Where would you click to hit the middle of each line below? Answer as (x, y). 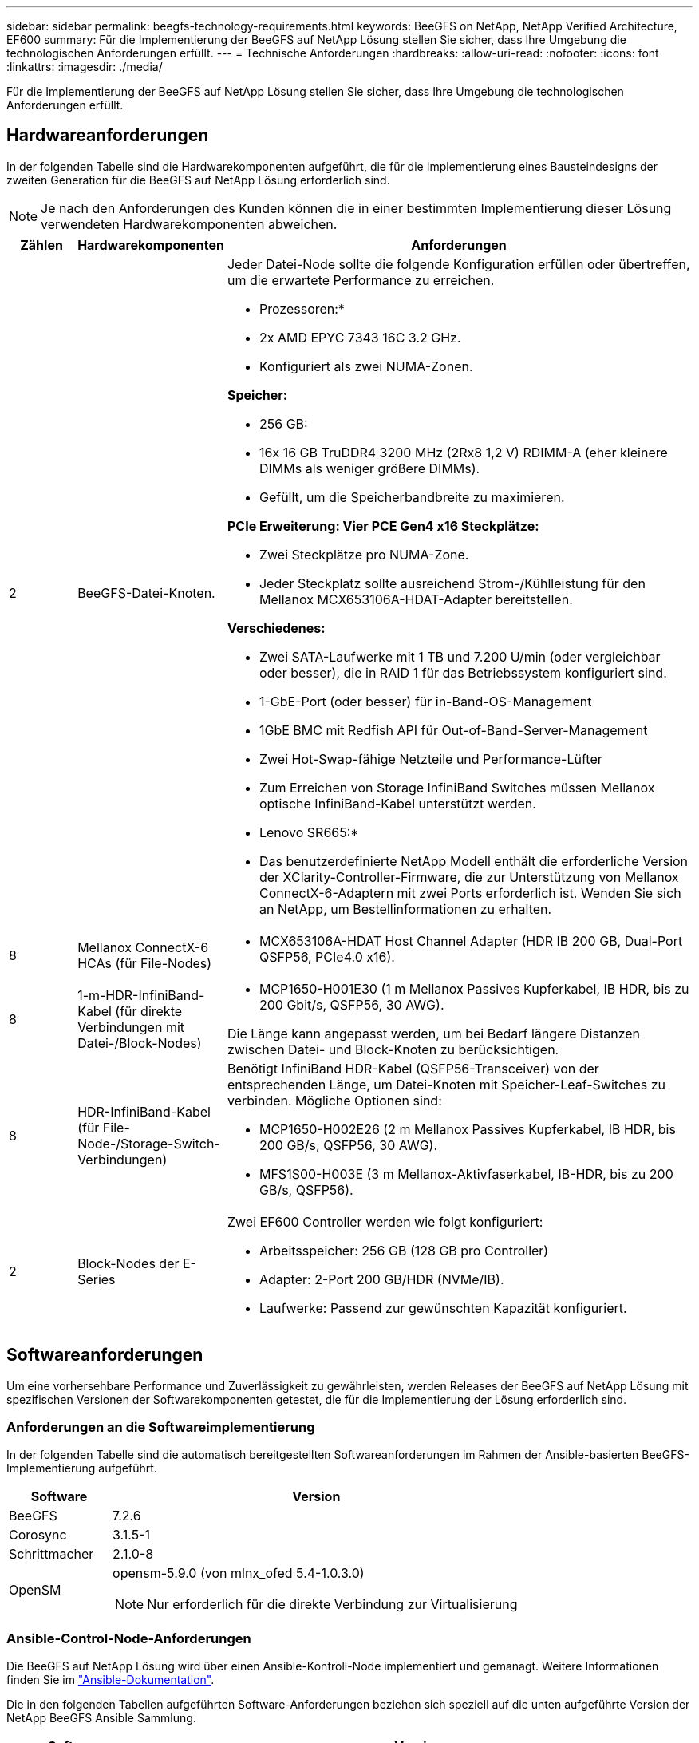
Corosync (38, 1535)
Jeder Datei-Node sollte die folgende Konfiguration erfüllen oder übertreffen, (458, 264)
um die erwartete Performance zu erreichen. (361, 280)
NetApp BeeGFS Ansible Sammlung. (101, 1718)
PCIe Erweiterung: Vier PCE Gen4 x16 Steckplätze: (383, 526)
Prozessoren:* (302, 308)
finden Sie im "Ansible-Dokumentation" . (111, 1680)
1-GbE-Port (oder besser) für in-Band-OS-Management (425, 701)
